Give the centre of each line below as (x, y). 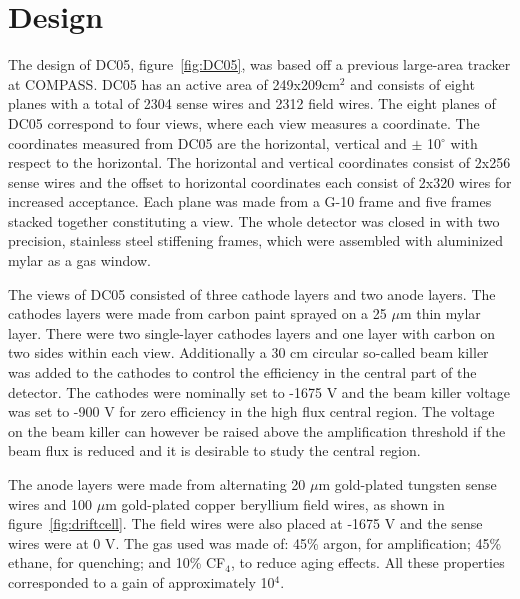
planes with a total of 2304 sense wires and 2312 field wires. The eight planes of (252, 103)
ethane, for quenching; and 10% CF (117, 562)
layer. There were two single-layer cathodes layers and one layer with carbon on (251, 332)
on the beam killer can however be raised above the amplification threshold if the (257, 430)
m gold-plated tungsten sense (407, 484)
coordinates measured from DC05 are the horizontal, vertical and (207, 142)
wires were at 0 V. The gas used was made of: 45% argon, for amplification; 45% (255, 542)
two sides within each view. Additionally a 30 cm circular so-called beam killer (248, 352)
